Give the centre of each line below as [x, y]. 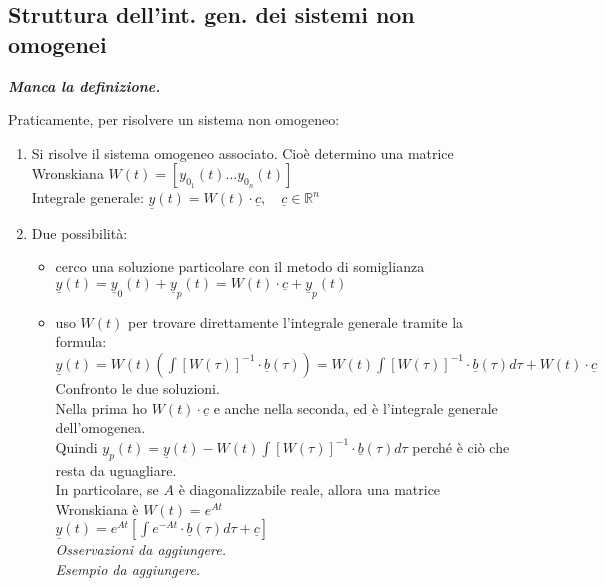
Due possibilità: [79, 232]
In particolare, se [107, 489]
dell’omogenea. [100, 427]
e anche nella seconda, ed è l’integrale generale [355, 407]
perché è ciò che [461, 446]
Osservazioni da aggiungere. [140, 549]
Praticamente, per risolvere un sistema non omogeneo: [174, 119]
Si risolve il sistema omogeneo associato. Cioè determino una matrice [242, 152]
